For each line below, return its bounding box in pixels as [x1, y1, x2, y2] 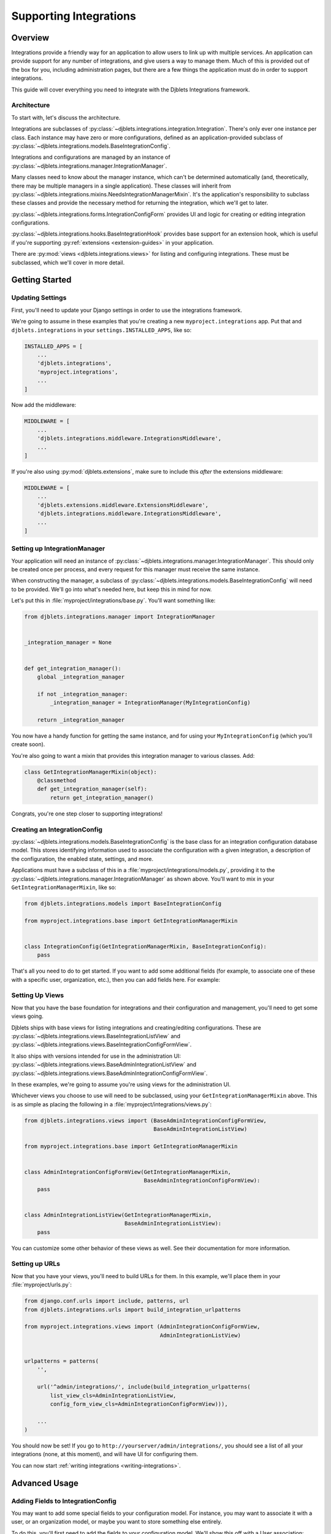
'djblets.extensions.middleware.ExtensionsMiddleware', [37, 501, 209, 509]
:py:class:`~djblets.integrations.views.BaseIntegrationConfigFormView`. [11, 1041, 192, 1049]
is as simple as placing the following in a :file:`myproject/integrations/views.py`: [11, 1100, 211, 1108]
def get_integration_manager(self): [37, 785, 147, 793]
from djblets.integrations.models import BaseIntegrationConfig [24, 900, 222, 907]
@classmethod [37, 777, 77, 784]
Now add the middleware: [11, 401, 77, 409]
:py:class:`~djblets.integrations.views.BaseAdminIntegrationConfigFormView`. [11, 1070, 208, 1077]
